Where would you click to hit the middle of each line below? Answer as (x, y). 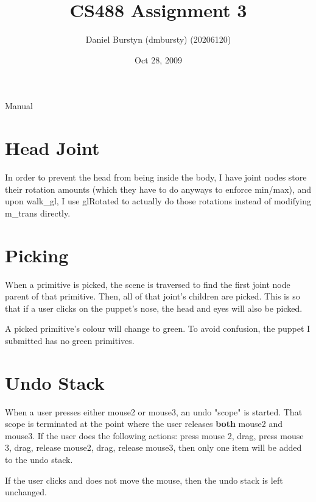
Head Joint (52, 148)
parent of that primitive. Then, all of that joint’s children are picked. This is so (153, 296)
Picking (37, 255)
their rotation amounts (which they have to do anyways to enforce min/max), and (158, 189)
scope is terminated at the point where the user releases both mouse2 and (144, 424)
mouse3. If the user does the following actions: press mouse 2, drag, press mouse (154, 435)
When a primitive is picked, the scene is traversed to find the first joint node (148, 284)
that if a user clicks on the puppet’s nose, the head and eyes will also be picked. (154, 308)
